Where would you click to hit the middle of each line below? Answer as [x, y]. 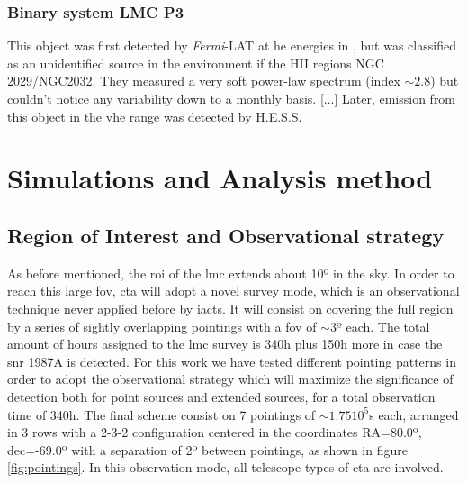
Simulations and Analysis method [220, 178]
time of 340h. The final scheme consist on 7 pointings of [162, 414]
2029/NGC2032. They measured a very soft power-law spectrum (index [204, 81]
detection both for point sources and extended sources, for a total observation [221, 396]
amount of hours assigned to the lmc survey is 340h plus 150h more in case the [225, 344]
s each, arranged [414, 414]
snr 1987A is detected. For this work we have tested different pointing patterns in [232, 361]
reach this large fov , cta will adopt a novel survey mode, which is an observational [233, 291]
